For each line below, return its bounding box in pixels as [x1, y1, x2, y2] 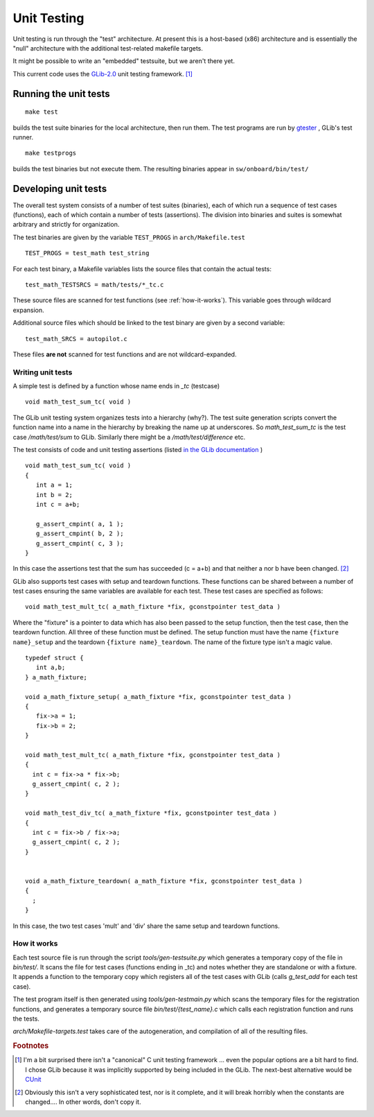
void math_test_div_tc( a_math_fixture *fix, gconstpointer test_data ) [25, 809, 277, 817]
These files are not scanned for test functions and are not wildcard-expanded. [12, 350, 237, 358]
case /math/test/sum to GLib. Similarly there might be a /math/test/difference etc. [12, 433, 246, 441]
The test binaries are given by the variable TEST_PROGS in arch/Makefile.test [12, 233, 246, 241]
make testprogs [25, 149, 77, 157]
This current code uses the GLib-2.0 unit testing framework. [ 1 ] [12, 69, 193, 78]
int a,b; [35, 664, 66, 672]
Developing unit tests [12, 182, 107, 194]
